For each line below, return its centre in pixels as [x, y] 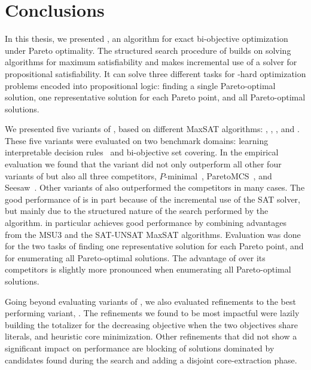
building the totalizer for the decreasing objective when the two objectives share [151, 324]
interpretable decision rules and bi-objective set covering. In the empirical [142, 152]
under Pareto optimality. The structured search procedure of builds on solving [148, 50]
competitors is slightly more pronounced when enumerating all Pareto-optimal [148, 269]
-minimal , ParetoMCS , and [218, 175]
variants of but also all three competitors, [81, 175]
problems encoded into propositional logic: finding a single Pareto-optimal [140, 85]
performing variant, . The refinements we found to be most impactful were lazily [152, 313]
